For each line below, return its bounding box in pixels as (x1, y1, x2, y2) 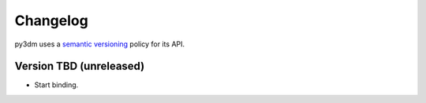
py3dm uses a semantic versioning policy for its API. (14, 39, 185, 49)
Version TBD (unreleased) (14, 60, 145, 73)
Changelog (14, 12, 88, 29)
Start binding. (34, 80, 79, 90)
